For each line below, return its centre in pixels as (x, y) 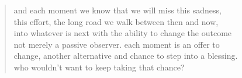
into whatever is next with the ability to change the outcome (123, 33)
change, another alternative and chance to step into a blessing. (126, 56)
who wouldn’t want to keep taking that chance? (99, 67)
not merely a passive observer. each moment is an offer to (117, 44)
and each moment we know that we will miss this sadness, (117, 10)
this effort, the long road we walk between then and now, (116, 21)
